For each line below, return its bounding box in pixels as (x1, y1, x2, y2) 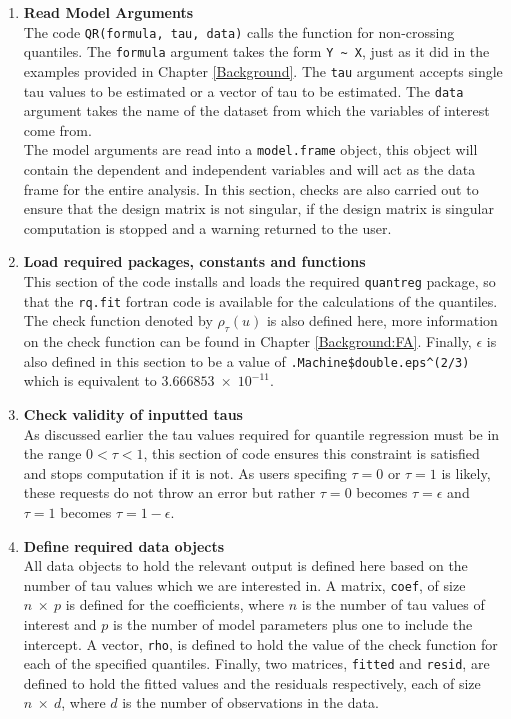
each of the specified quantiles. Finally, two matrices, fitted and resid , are (23, 653, 490, 674)
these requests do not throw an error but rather (23, 482, 316, 503)
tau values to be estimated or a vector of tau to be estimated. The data (23, 80, 464, 101)
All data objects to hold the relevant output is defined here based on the (23, 555, 468, 576)
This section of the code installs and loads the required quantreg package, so (23, 271, 496, 292)
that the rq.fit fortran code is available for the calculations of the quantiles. (23, 290, 498, 311)
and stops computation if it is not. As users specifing (23, 462, 347, 483)
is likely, (441, 462, 491, 483)
